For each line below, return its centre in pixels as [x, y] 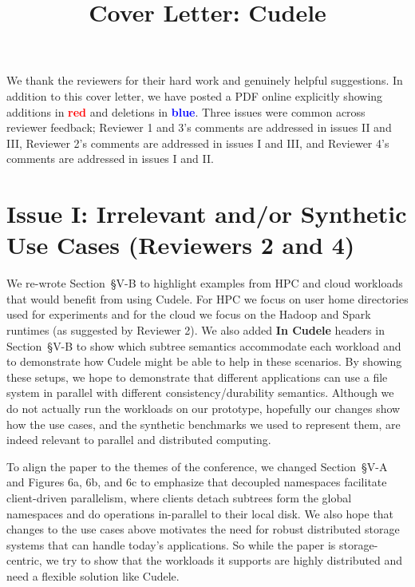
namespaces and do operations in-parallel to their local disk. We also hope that [200, 513]
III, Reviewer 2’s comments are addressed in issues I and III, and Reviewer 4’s [198, 143]
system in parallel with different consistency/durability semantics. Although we [200, 393]
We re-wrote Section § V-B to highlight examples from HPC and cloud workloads [205, 283]
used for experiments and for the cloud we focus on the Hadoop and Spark [189, 314]
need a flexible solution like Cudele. [93, 575]
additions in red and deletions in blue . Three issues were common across [186, 111]
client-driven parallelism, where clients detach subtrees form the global [179, 497]
